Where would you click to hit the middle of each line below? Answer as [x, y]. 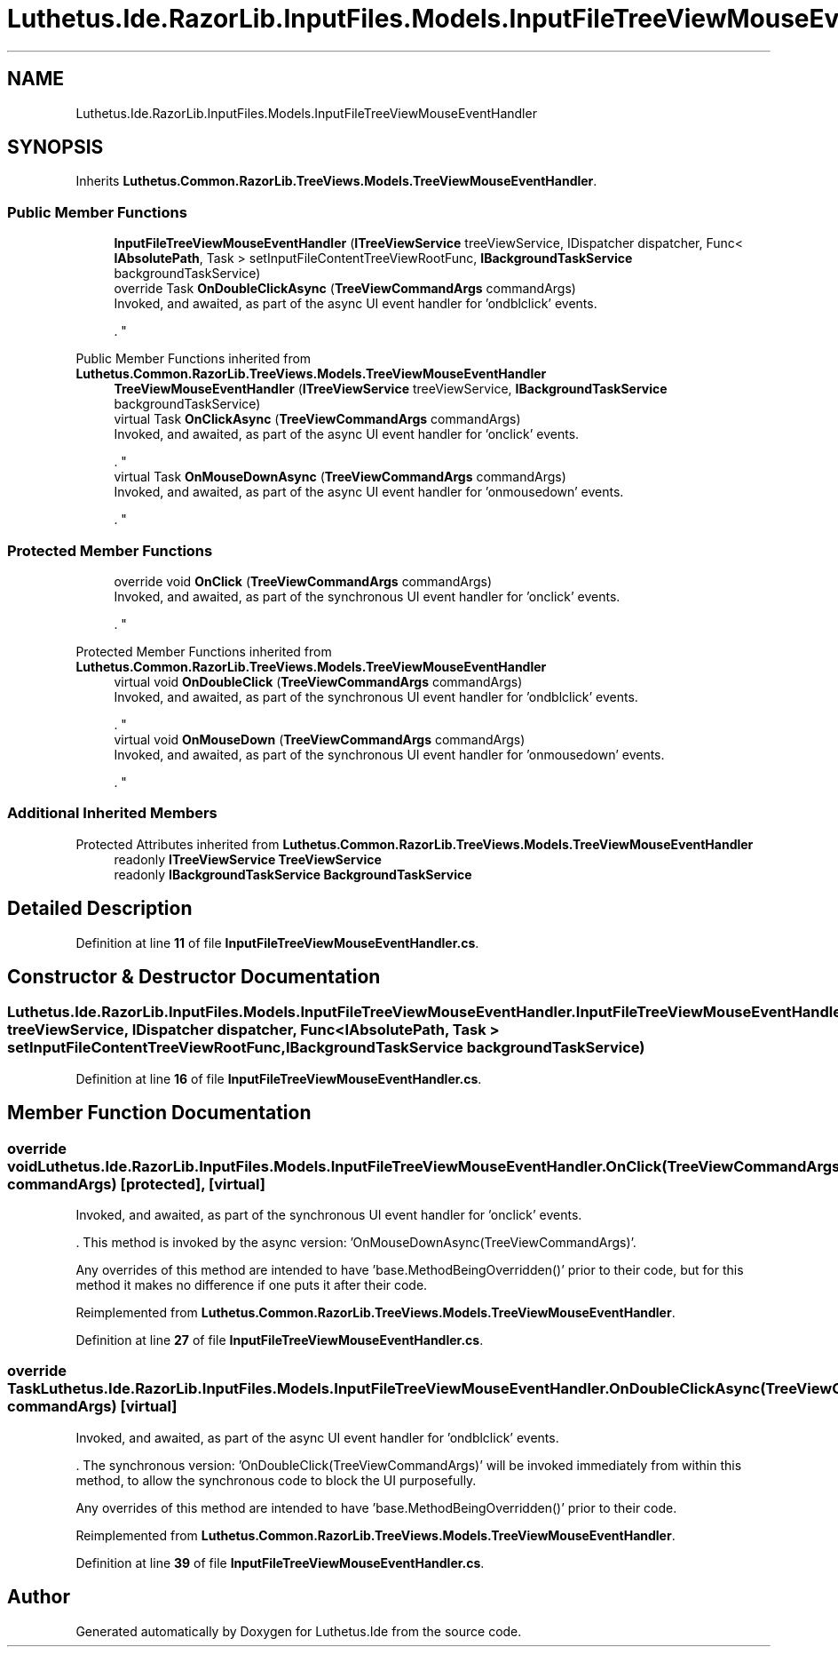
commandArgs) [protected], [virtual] [136, 1184]
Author [39, 1597]
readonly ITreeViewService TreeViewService [248, 859]
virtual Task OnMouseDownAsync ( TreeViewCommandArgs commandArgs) [340, 477]
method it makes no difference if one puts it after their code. [252, 1284]
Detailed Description [100, 909]
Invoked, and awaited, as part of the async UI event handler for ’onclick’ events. [347, 434]
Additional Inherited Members [112, 813]
